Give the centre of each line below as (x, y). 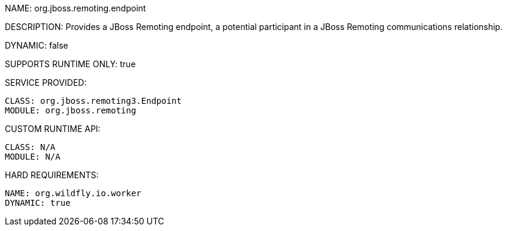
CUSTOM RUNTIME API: (53, 129)
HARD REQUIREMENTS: (52, 175)
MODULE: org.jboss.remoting (71, 110)
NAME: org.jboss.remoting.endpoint (76, 8)
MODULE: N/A (33, 157)
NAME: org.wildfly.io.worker (73, 193)
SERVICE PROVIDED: (46, 82)
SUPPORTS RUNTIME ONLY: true (70, 64)
